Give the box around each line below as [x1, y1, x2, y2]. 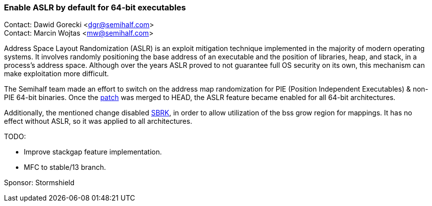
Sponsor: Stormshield [4, 178, 75, 187]
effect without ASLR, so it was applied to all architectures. [4, 117, 192, 126]
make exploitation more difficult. [4, 69, 109, 78]
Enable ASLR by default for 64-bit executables [4, 2, 186, 12]
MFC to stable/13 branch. [24, 163, 106, 172]
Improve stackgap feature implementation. [24, 148, 162, 156]
